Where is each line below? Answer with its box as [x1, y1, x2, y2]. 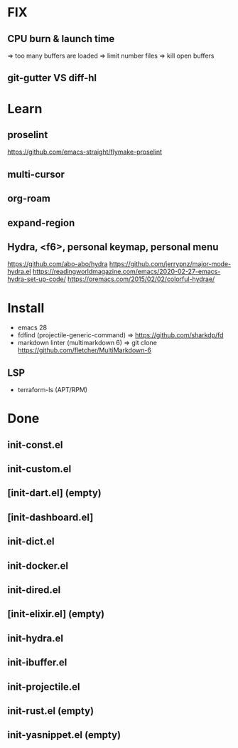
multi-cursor [7, 168, 65, 180]
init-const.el [7, 438, 63, 451]
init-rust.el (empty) [7, 705, 94, 717]
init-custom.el [7, 463, 72, 475]
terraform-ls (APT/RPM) [17, 386, 87, 394]
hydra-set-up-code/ [7, 275, 66, 283]
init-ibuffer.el [7, 656, 67, 669]
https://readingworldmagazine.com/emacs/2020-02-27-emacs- [32, 268, 221, 276]
